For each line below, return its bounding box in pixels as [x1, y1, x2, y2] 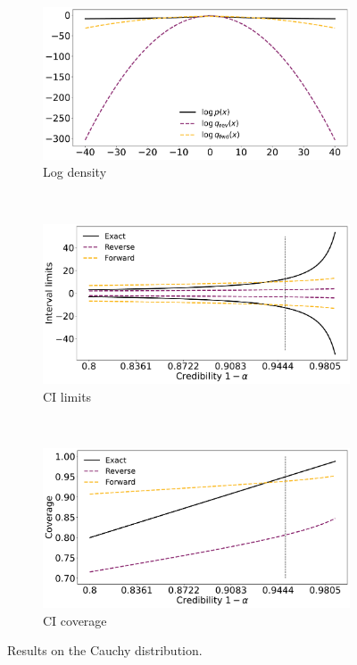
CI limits [43, 387, 92, 405]
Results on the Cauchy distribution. [7, 641, 203, 660]
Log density [43, 162, 107, 181]
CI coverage [43, 611, 107, 629]
